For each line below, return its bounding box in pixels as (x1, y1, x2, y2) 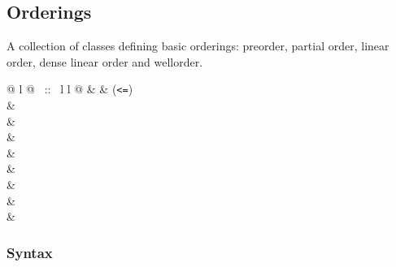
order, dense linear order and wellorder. (7, 53, 203, 70)
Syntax (7, 242, 53, 262)
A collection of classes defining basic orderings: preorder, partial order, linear (7, 37, 389, 54)
